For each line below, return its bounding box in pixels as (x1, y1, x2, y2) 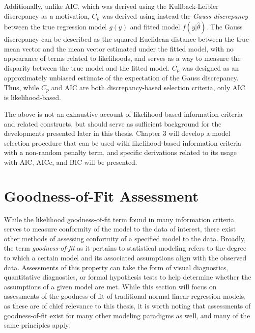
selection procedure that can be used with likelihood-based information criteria (4, 137, 242, 148)
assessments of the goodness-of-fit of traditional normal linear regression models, (4, 291, 246, 301)
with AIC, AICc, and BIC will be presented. (4, 156, 137, 167)
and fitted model (130, 22, 180, 32)
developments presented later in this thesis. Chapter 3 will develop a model (4, 128, 230, 138)
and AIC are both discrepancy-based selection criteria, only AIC (51, 82, 245, 92)
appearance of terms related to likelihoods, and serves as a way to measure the (4, 53, 241, 63)
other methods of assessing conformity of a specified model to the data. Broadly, (4, 233, 246, 243)
